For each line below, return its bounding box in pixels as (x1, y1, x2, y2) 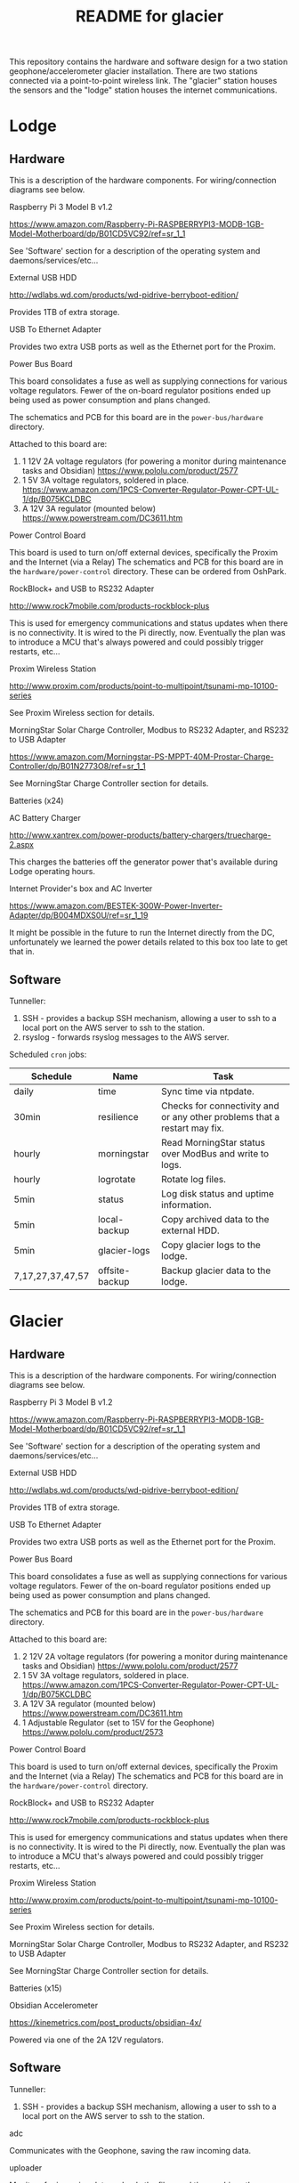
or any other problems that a (161, 1111, 280, 1123)
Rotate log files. (161, 1173, 227, 1185)
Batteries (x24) (9, 795, 64, 807)
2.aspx (9, 840, 34, 850)
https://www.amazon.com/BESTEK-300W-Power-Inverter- (9, 901, 223, 912)
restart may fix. (161, 1122, 224, 1134)
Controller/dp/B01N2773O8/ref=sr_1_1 (9, 761, 147, 772)
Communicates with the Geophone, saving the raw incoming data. (9, 2145, 252, 2155)
